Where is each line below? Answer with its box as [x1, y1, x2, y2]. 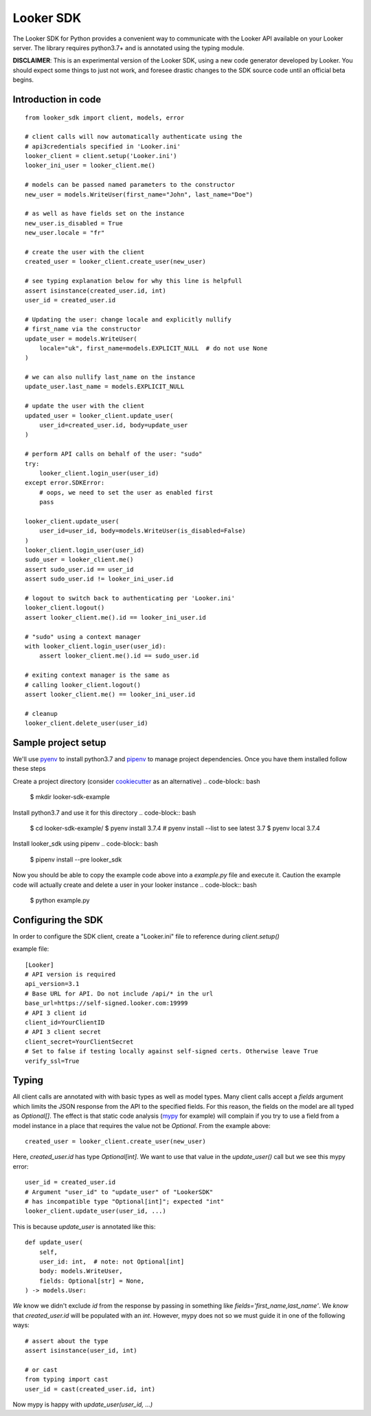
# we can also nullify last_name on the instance [25, 373, 196, 381]
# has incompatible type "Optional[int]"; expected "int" [25, 1198, 225, 1205]
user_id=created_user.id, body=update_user [38, 421, 188, 429]
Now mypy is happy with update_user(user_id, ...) [12, 1400, 153, 1408]
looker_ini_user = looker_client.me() [25, 161, 156, 170]
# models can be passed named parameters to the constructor [25, 181, 235, 189]
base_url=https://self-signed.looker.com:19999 [25, 1000, 188, 1007]
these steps [12, 765, 46, 773]
